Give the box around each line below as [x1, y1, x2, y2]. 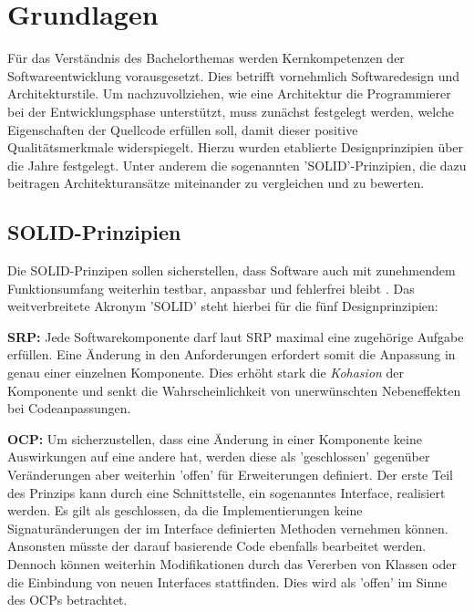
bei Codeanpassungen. [7, 399, 131, 418]
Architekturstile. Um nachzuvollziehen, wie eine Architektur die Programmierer [7, 84, 451, 103]
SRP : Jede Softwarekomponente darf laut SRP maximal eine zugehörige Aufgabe [7, 327, 464, 346]
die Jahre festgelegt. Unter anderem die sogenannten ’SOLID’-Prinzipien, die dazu [7, 155, 467, 174]
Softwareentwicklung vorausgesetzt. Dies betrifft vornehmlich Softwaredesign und [7, 66, 460, 85]
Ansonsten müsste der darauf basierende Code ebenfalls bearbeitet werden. [7, 536, 427, 555]
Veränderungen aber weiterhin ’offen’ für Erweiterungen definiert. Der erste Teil [7, 465, 453, 484]
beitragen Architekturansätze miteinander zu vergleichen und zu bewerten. [7, 173, 425, 192]
